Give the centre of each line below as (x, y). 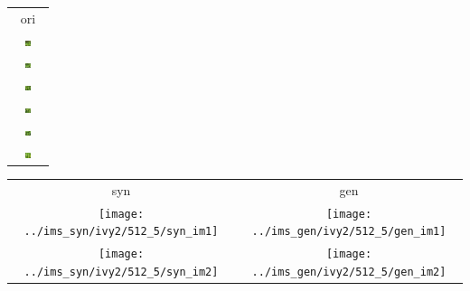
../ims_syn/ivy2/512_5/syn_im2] (121, 272)
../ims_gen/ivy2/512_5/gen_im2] (349, 272)
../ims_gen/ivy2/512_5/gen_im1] (349, 232)
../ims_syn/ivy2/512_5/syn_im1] (121, 232)
